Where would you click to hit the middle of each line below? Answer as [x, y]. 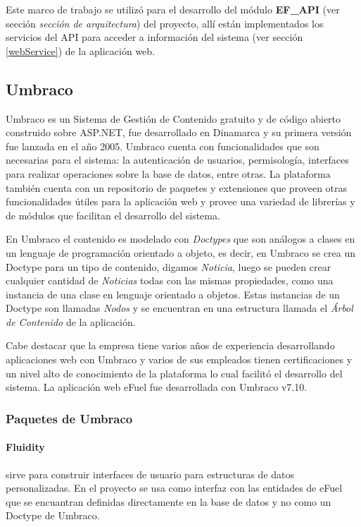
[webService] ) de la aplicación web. [80, 50]
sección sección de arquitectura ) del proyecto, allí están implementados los [165, 23]
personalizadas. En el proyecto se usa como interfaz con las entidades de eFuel [174, 488]
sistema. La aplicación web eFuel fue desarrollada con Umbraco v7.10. [157, 387]
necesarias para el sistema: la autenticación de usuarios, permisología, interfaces [177, 160]
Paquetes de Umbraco [69, 418]
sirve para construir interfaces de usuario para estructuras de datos [150, 474]
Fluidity [25, 447]
